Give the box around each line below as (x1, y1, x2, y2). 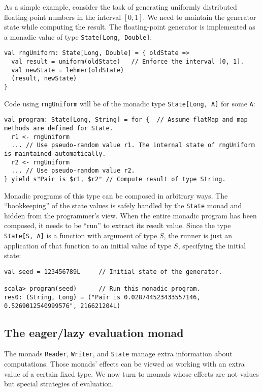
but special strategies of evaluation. (4, 378, 114, 389)
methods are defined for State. (4, 125, 113, 132)
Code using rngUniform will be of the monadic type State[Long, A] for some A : (4, 98, 255, 108)
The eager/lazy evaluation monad (4, 324, 184, 340)
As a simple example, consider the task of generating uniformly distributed (4, 2, 237, 12)
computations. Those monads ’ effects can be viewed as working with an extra (4, 358, 245, 369)
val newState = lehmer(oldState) (11, 66, 124, 74)
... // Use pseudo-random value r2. (11, 167, 135, 175)
